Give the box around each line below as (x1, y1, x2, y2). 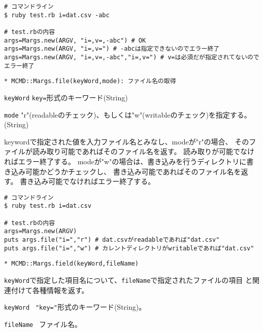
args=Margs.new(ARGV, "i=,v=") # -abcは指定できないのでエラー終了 (4, 45, 220, 53)
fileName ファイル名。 (4, 318, 82, 329)
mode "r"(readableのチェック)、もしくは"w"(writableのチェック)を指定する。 (4, 109, 251, 120)
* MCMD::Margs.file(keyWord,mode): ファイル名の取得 (4, 78, 176, 85)
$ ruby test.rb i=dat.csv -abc (4, 11, 110, 19)
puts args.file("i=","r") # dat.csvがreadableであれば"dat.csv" (4, 236, 220, 244)
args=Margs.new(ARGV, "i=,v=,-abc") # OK (4, 36, 146, 44)
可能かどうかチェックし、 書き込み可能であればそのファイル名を (25, 166, 241, 176)
